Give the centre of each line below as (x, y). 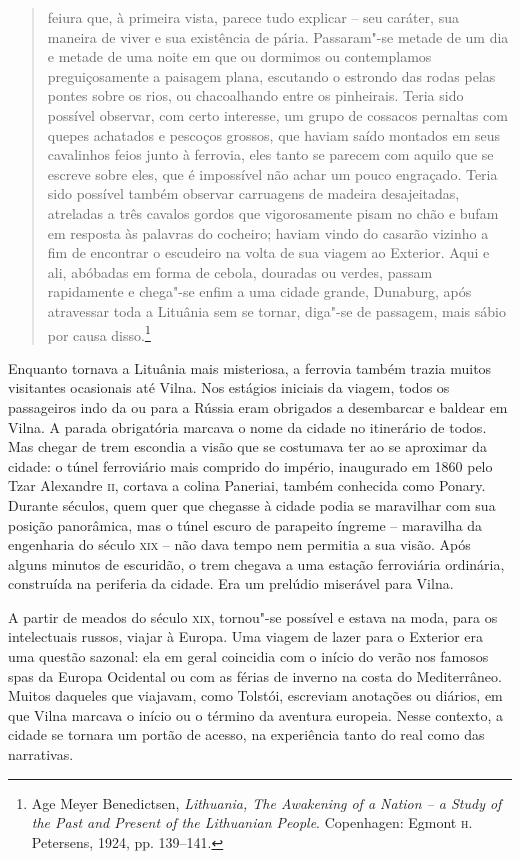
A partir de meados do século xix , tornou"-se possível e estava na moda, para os (253, 616)
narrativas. (41, 754)
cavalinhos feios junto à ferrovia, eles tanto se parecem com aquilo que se (270, 154)
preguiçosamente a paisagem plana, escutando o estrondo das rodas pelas (271, 75)
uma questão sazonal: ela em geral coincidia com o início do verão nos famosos (248, 656)
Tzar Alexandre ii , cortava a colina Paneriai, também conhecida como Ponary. (247, 485)
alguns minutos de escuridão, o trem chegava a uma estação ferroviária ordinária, (256, 563)
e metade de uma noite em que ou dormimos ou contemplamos (239, 56)
